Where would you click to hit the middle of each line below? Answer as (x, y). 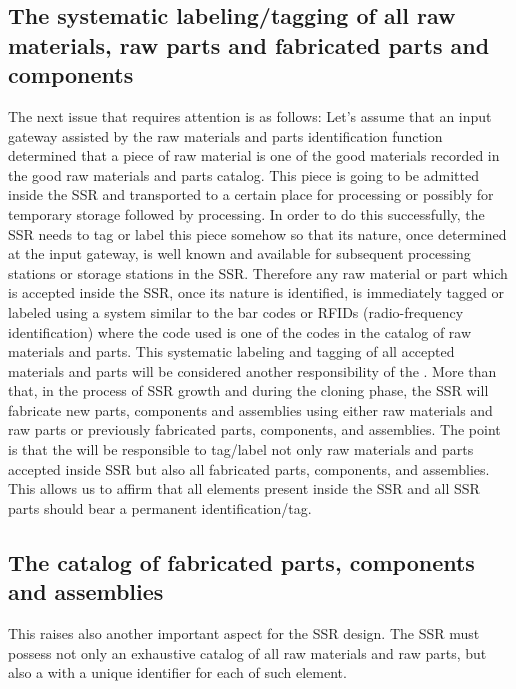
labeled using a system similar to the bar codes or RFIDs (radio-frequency (236, 311)
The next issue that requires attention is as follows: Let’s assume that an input (250, 115)
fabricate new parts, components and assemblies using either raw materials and (250, 409)
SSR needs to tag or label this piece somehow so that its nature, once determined (257, 233)
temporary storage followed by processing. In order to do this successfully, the (246, 213)
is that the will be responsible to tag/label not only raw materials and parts (241, 449)
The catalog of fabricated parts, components (241, 561)
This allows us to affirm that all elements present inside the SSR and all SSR (244, 488)
